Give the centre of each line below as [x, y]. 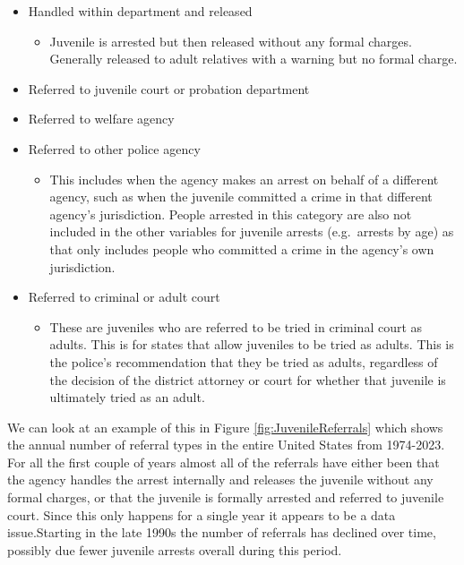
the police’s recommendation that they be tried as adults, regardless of [244, 361]
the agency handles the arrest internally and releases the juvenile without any [220, 479]
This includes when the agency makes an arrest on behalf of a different [244, 179]
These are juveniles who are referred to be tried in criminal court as [236, 326]
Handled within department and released [140, 11]
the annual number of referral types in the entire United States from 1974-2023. [226, 445]
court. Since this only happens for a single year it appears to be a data [202, 514]
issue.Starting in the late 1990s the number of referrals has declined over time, [222, 532]
